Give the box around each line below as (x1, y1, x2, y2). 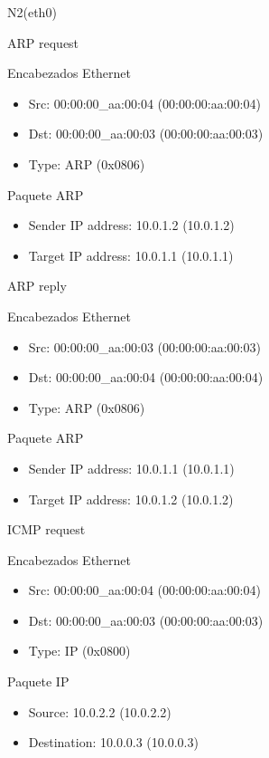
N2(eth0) (7, 3, 57, 21)
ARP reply (7, 276, 67, 295)
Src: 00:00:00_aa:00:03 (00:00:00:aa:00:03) (28, 337, 261, 356)
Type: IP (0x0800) (28, 641, 131, 660)
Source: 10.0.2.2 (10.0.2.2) (28, 702, 172, 721)
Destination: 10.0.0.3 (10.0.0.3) (28, 733, 199, 752)
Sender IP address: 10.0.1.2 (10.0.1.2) (28, 216, 235, 235)
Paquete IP (7, 672, 70, 691)
